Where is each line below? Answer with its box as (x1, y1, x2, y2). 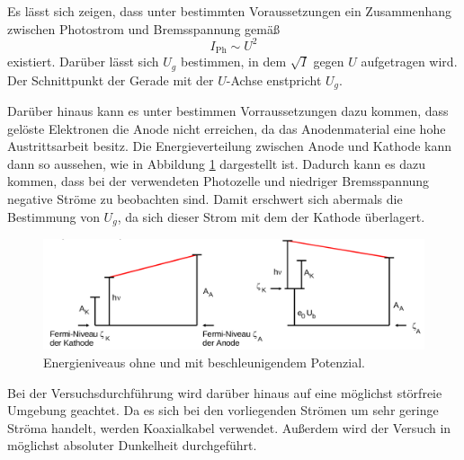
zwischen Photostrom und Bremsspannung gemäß (7, 19, 280, 38)
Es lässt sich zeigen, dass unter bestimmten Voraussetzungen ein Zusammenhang (7, 2, 452, 20)
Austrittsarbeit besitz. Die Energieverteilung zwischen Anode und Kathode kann (7, 137, 452, 155)
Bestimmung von (7, 207, 100, 226)
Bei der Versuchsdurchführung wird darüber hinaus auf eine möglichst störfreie (7, 383, 442, 402)
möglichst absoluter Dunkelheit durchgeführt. (7, 436, 257, 455)
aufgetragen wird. (361, 52, 458, 71)
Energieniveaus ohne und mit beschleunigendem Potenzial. (43, 353, 365, 372)
